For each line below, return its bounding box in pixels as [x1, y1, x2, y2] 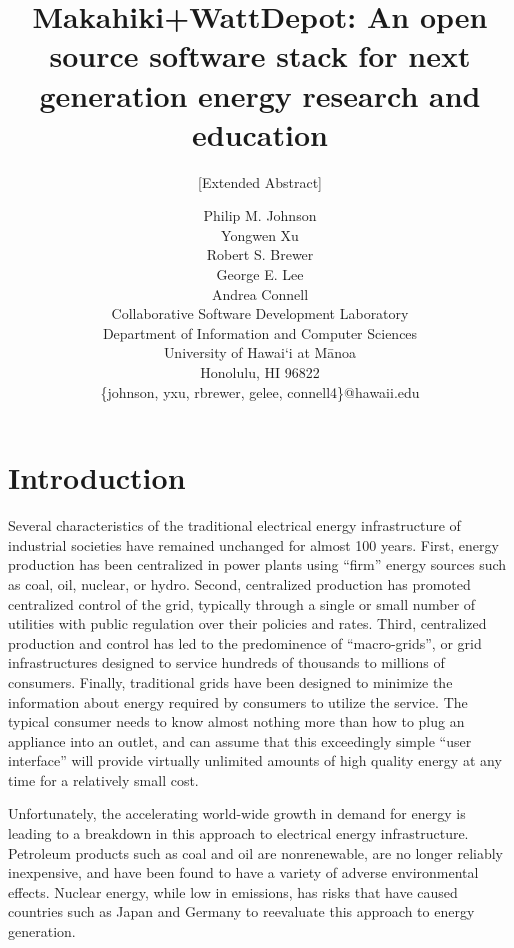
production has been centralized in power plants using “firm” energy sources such [8, 554, 507, 575]
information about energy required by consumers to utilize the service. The [8, 691, 468, 712]
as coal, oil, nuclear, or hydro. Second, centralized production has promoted [8, 573, 471, 594]
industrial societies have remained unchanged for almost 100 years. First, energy [8, 534, 499, 555]
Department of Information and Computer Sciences [102, 322, 418, 343]
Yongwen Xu [221, 224, 299, 245]
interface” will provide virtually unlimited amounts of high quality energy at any [8, 750, 502, 771]
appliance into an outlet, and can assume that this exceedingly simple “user [8, 730, 472, 751]
